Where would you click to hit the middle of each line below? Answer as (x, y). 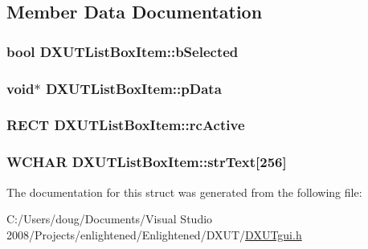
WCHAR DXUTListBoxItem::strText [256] (147, 162)
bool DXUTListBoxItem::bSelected (123, 51)
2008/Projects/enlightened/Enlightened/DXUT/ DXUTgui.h (154, 234)
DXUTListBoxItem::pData (133, 88)
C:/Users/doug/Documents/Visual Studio (110, 219)
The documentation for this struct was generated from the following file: (184, 192)
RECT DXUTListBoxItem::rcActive (126, 125)
